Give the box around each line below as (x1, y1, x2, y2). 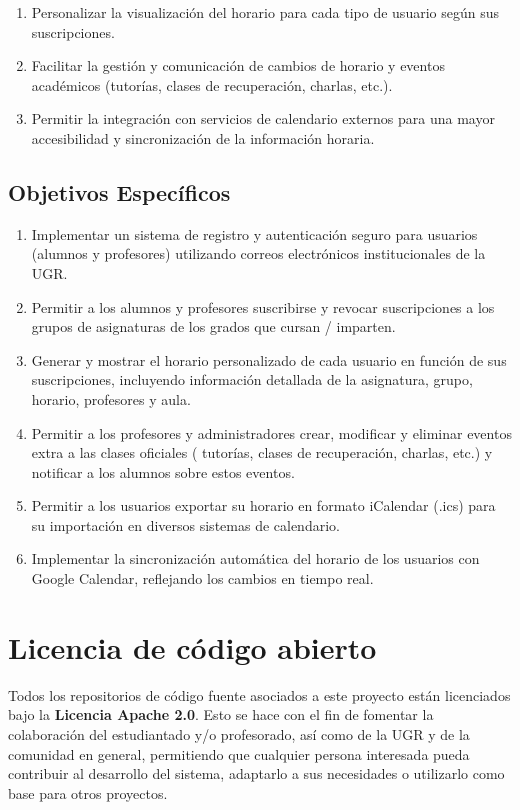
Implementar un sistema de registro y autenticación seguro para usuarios (31, 223, 478, 244)
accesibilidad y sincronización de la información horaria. (31, 127, 375, 148)
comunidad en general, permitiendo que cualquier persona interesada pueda (8, 743, 470, 764)
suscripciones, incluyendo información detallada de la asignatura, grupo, (31, 369, 473, 390)
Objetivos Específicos (8, 176, 231, 207)
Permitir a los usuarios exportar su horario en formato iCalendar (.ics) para (31, 495, 496, 516)
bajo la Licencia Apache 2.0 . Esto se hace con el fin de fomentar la (8, 704, 434, 725)
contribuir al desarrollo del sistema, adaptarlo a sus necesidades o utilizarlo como (8, 763, 505, 784)
